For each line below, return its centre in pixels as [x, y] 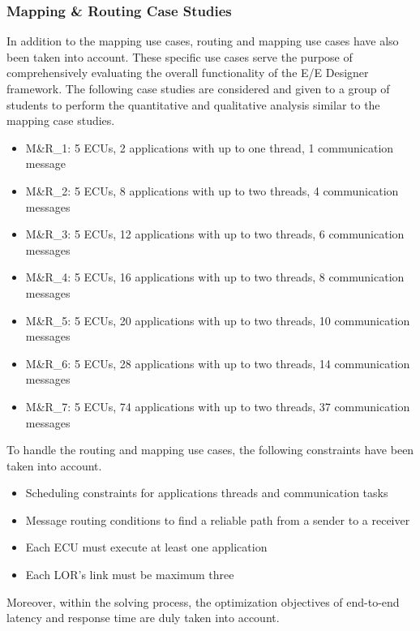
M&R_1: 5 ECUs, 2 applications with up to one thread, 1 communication [210, 147]
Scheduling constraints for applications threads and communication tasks [207, 493]
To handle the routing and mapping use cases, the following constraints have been [210, 450]
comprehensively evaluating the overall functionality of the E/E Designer [188, 73]
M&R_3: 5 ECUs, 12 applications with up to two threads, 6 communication [215, 234]
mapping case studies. [61, 120]
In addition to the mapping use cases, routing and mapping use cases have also [203, 41]
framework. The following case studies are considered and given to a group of [198, 88]
